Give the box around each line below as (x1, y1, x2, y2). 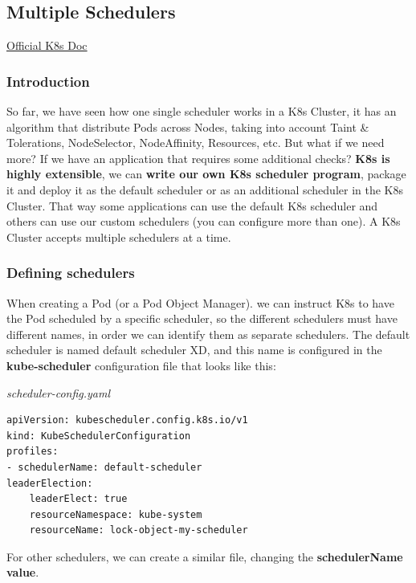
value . (6, 564, 39, 581)
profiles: (6, 446, 59, 458)
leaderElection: (6, 477, 93, 489)
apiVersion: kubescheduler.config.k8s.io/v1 (6, 414, 248, 426)
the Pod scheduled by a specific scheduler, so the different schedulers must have (6, 310, 398, 327)
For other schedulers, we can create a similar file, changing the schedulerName (6, 548, 403, 565)
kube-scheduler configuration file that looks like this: (6, 357, 276, 373)
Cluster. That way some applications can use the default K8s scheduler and (6, 197, 378, 214)
